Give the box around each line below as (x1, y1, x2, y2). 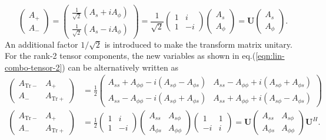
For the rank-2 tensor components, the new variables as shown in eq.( (5, 49, 256, 62)
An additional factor (5, 38, 78, 50)
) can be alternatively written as (62, 61, 179, 73)
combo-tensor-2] (5, 61, 62, 73)
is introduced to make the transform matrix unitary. (104, 38, 292, 50)
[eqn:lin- (255, 49, 285, 62)
